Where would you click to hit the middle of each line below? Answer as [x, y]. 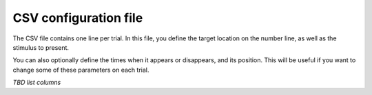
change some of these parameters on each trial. [81, 70]
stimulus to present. [41, 47]
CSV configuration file [78, 18]
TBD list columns [37, 83]
